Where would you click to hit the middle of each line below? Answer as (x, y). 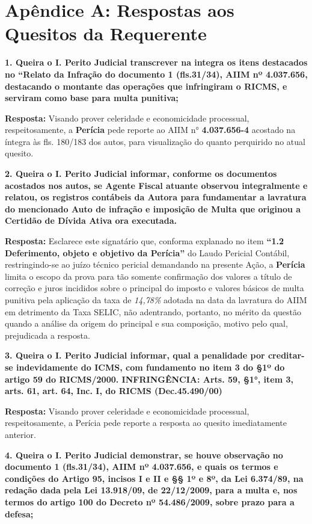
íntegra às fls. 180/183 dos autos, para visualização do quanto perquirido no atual (155, 141)
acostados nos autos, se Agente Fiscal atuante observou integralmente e (156, 185)
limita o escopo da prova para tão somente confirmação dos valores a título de (148, 276)
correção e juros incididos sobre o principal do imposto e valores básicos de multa (154, 288)
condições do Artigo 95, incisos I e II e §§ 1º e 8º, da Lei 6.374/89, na (154, 478)
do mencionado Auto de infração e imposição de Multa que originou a (153, 208)
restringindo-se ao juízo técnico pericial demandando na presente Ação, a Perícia (155, 264)
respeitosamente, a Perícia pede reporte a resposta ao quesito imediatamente (146, 423)
